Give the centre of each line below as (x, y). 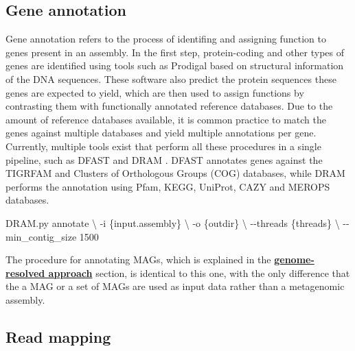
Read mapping (58, 336)
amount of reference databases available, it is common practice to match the (166, 119)
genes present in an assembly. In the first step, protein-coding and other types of (175, 52)
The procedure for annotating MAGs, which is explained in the (138, 259)
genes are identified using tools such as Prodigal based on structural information (175, 65)
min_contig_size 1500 (52, 236)
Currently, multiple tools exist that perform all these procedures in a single (163, 146)
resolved (25, 273)
